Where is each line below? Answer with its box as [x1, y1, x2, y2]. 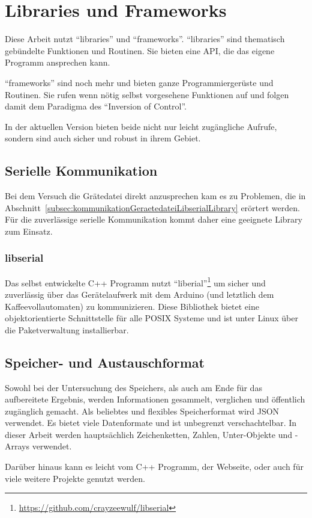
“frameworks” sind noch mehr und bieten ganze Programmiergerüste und [5, 76, 274, 88]
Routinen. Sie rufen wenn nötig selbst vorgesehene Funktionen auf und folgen [5, 88, 289, 100]
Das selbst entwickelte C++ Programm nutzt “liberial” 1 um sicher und [5, 274, 266, 289]
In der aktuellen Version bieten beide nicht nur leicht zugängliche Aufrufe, [5, 120, 277, 132]
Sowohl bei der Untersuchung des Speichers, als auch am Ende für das [5, 381, 262, 393]
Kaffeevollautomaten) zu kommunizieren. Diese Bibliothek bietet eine [5, 300, 259, 312]
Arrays [5, 440, 29, 452]
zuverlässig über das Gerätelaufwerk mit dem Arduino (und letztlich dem [5, 288, 274, 300]
